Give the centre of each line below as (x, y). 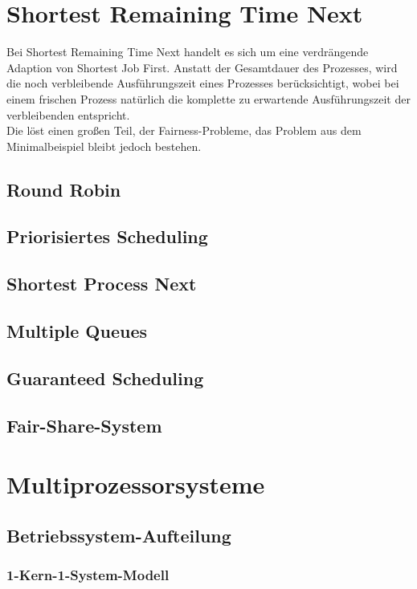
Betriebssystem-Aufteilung (119, 535)
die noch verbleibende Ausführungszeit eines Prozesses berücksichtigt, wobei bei (203, 83)
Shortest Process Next (102, 284)
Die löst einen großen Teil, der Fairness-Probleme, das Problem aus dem (184, 130)
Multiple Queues (77, 331)
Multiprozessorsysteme (136, 484)
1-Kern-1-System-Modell (88, 575)
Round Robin (64, 189)
